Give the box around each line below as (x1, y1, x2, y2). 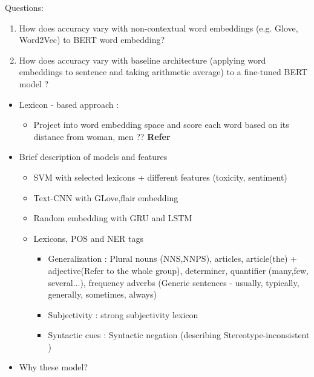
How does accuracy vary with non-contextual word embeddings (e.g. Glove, (19, 21, 298, 34)
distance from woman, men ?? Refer (33, 130, 171, 142)
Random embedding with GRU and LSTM (33, 212, 192, 224)
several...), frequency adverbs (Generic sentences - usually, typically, (48, 276, 299, 289)
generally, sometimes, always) (48, 288, 157, 301)
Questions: (5, 1, 44, 13)
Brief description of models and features (19, 150, 168, 163)
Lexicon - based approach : (19, 98, 119, 110)
